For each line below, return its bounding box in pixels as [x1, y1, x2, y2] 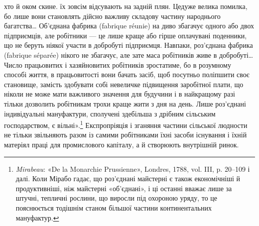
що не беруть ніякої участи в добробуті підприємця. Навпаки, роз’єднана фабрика [4, 40, 253, 50]
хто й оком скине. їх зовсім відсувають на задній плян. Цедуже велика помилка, [4, 1, 248, 11]
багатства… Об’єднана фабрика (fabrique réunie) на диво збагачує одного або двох [4, 20, 255, 31]
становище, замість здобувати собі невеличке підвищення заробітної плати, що [4, 79, 244, 89]
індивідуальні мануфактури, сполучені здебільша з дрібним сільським [4, 108, 216, 118]
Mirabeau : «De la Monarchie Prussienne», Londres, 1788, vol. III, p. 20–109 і [15, 163, 250, 174]
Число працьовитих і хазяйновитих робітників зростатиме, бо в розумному [4, 59, 231, 70]
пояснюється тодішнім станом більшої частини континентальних [15, 202, 212, 213]
